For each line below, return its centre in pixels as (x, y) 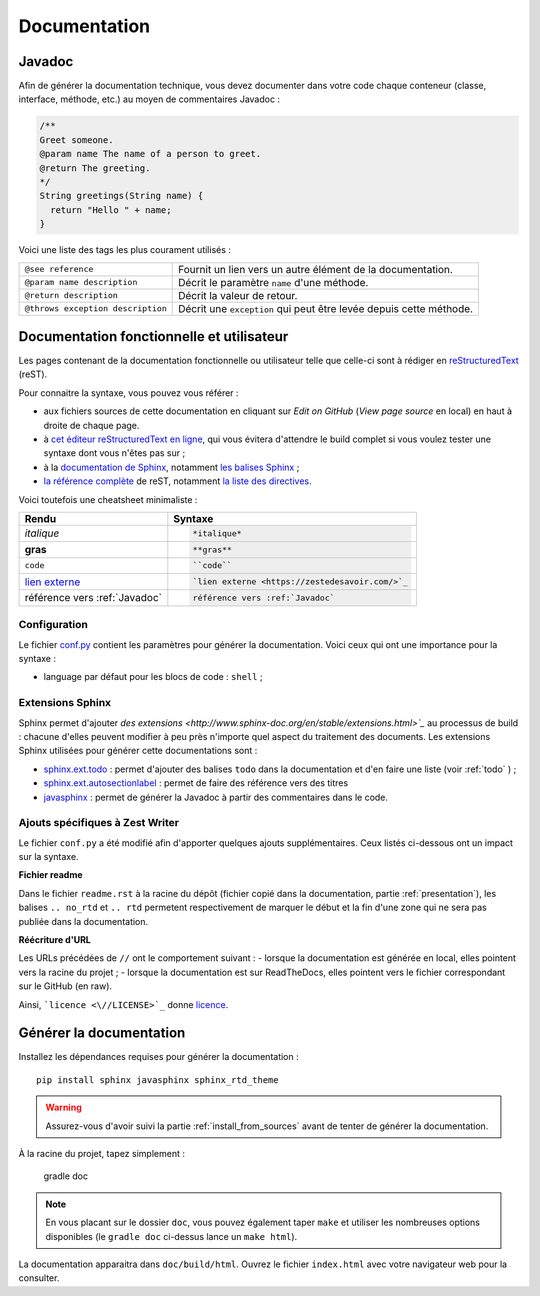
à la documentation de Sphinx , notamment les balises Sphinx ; (171, 467)
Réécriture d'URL (55, 939)
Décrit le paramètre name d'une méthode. (273, 282)
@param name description (81, 282)
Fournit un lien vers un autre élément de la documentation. (316, 269)
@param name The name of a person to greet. (150, 154)
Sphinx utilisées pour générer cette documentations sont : (138, 751)
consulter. (39, 1278)
